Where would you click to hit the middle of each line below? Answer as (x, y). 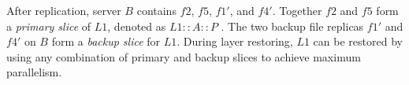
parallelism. (34, 72)
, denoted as (137, 26)
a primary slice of (49, 26)
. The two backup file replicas (292, 26)
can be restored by (358, 41)
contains (156, 10)
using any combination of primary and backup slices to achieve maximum (184, 56)
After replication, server (64, 10)
